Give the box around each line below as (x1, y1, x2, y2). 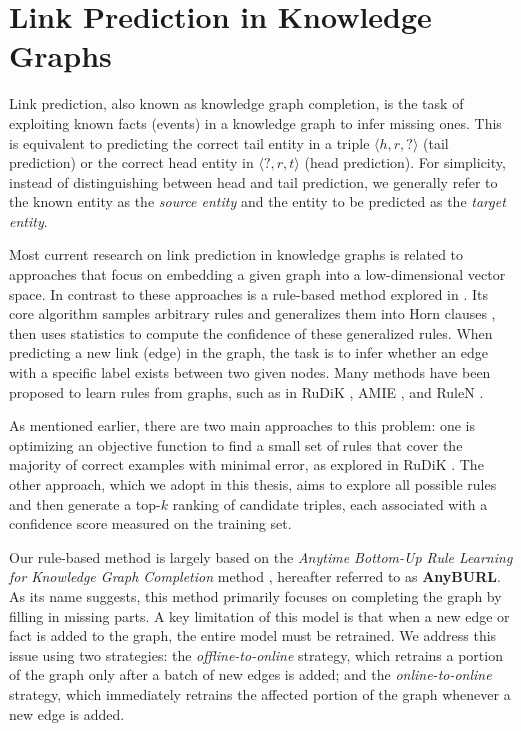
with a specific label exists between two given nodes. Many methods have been (9, 362, 491, 383)
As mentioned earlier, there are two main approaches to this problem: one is (9, 415, 476, 436)
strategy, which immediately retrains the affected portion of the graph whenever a (9, 683, 511, 704)
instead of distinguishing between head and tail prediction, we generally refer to (9, 171, 498, 192)
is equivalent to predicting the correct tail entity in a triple (9, 132, 370, 153)
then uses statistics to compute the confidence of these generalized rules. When (9, 322, 493, 343)
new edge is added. (9, 703, 125, 724)
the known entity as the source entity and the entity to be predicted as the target (9, 191, 506, 212)
